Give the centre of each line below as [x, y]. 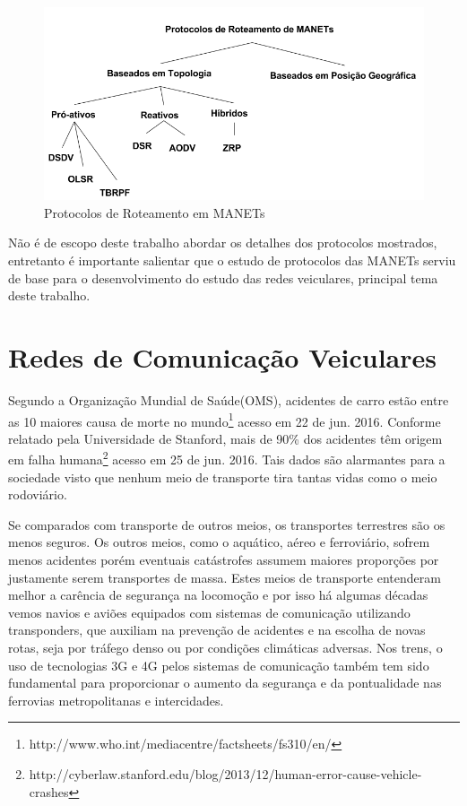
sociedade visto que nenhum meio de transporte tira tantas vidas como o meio [223, 477]
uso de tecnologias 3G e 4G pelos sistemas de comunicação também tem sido [219, 665]
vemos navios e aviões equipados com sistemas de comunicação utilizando [209, 612]
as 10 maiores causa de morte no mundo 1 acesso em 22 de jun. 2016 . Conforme [225, 420]
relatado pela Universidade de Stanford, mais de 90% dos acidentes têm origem [225, 438]
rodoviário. [38, 494]
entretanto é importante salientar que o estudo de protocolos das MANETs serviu [232, 260]
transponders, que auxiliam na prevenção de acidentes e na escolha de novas [217, 630]
